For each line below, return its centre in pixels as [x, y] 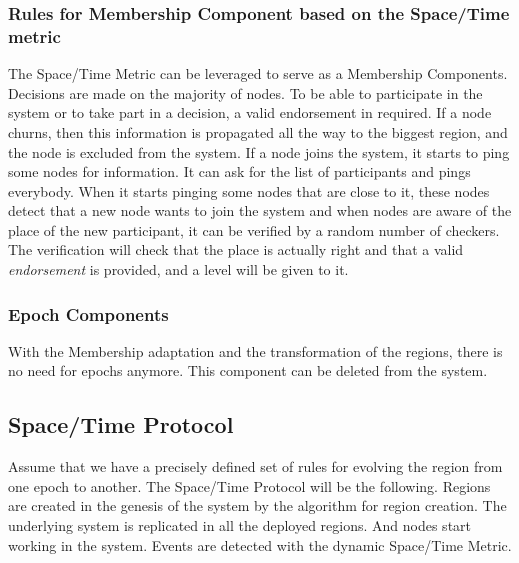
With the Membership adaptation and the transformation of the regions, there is [255, 350]
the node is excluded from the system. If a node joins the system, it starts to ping [259, 151]
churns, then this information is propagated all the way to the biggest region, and [258, 131]
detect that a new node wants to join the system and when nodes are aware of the [260, 210]
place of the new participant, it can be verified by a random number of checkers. [254, 229]
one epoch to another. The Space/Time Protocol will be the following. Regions [249, 485]
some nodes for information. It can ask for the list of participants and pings [239, 171]
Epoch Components [88, 313]
